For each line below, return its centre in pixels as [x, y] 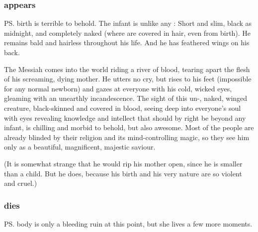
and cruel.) [21, 183]
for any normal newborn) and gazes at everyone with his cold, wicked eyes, [118, 88]
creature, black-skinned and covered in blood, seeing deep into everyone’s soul [123, 108]
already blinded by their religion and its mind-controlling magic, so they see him [127, 137]
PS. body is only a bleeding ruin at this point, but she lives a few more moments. [128, 223]
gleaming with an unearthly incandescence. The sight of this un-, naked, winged [126, 98]
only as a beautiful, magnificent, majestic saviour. [80, 147]
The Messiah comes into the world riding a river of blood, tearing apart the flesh [127, 69]
